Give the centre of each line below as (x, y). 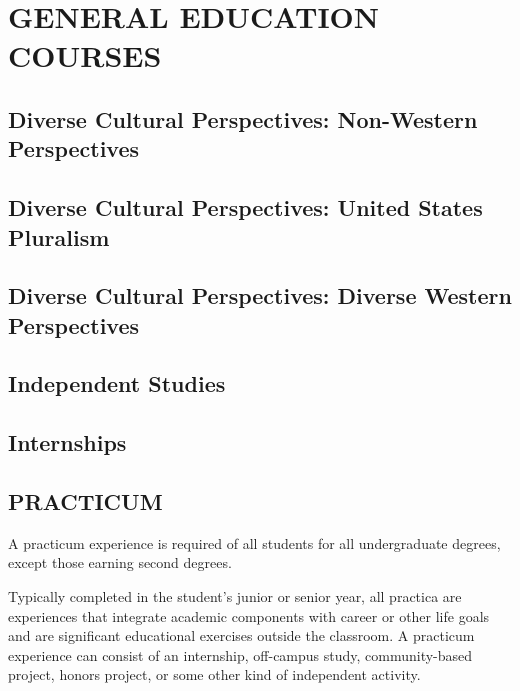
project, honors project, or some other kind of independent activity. (214, 674)
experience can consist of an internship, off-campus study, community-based (240, 654)
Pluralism (59, 236)
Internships (67, 442)
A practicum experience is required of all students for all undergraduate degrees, (254, 542)
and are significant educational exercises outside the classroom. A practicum (241, 635)
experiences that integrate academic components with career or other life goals (249, 615)
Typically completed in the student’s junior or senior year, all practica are (235, 596)
